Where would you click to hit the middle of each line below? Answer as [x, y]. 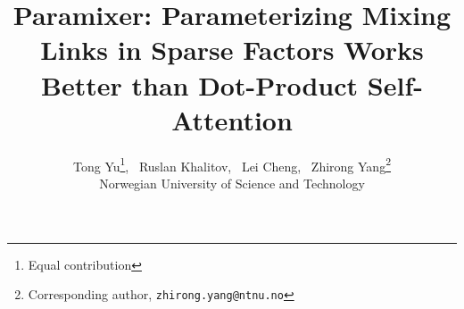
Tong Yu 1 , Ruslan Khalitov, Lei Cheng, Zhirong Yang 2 [232, 164]
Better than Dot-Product [200, 84]
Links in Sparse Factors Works [232, 50]
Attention [232, 119]
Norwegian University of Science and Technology [232, 183]
